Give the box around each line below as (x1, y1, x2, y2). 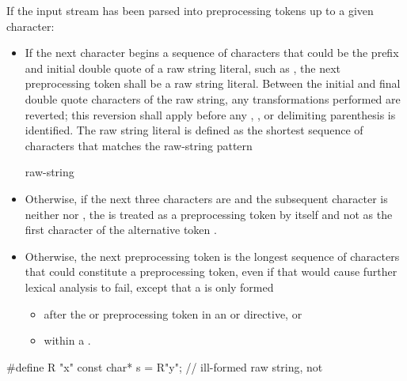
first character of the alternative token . (25, 221, 217, 238)
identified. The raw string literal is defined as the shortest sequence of (25, 122, 363, 138)
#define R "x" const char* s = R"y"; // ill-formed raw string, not (6, 358, 323, 375)
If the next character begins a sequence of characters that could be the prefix (25, 44, 399, 61)
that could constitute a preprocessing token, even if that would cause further (25, 263, 397, 280)
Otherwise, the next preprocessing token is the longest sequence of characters (25, 247, 400, 264)
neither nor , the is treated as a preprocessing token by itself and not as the (25, 206, 393, 222)
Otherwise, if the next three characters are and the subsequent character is (25, 190, 388, 206)
